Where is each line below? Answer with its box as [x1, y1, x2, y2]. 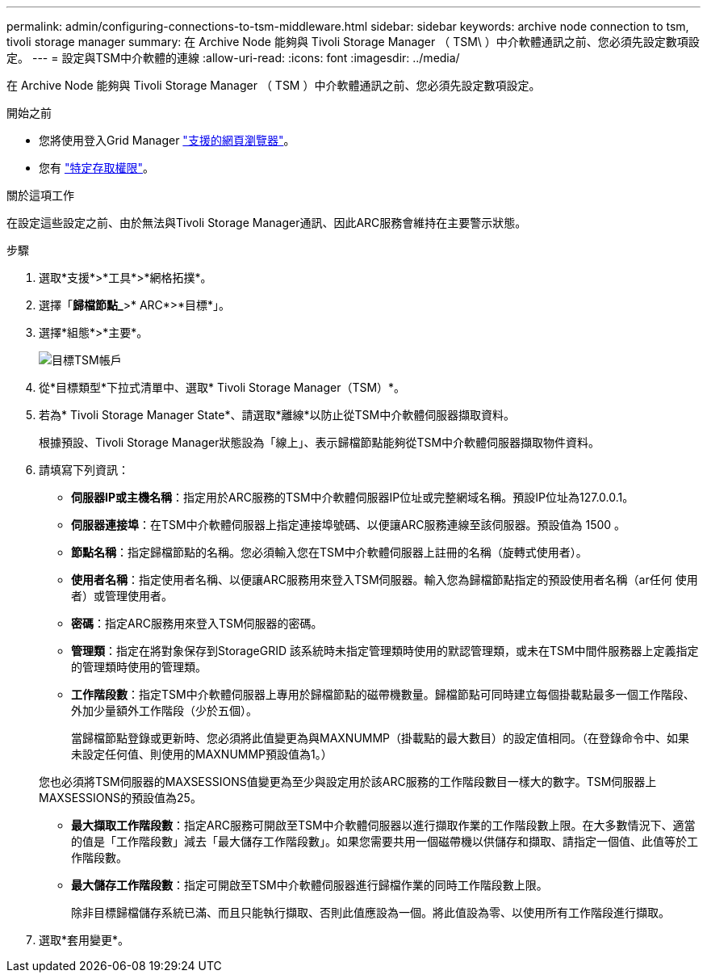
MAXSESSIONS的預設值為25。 [39, 791, 202, 805]
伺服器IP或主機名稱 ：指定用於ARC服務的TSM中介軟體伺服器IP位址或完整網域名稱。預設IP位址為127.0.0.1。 [71, 490, 634, 504]
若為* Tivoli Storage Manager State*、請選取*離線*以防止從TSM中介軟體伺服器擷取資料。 [39, 408, 516, 422]
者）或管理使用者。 [71, 589, 173, 603]
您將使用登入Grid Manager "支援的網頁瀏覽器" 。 [39, 133, 295, 147]
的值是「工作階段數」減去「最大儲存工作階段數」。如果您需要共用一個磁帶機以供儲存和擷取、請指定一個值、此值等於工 [71, 834, 698, 848]
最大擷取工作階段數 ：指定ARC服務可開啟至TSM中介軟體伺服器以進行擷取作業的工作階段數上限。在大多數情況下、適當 [71, 818, 696, 832]
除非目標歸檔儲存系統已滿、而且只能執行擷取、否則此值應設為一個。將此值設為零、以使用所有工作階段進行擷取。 [71, 905, 670, 919]
